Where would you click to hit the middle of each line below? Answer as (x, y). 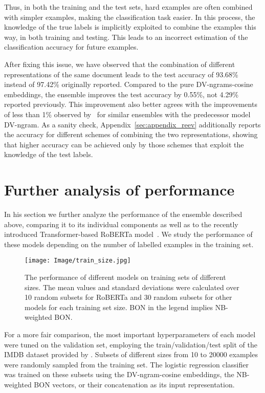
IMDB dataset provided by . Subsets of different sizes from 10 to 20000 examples (131, 354)
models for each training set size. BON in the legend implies (119, 307)
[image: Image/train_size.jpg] (78, 261)
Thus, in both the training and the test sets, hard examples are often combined (128, 7)
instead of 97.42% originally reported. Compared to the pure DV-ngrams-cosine (129, 84)
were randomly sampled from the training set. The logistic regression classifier (126, 364)
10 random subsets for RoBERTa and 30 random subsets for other (128, 297)
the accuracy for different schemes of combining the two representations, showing (131, 134)
